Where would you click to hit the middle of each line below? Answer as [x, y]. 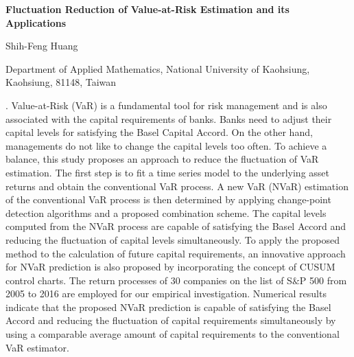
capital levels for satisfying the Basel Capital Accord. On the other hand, [159, 132]
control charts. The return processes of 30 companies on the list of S [149, 280]
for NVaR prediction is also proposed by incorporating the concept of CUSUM [170, 267]
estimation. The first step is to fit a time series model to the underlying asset [168, 172]
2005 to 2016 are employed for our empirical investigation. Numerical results [166, 293]
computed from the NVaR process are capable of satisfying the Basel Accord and [176, 226]
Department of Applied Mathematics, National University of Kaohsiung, [158, 68]
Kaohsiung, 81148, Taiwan [61, 82]
